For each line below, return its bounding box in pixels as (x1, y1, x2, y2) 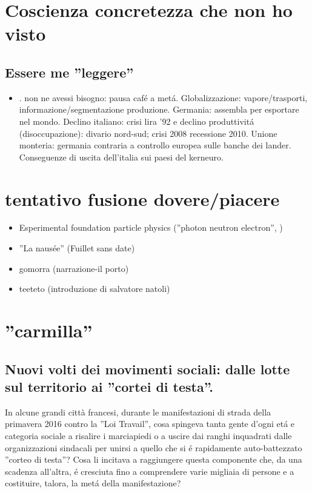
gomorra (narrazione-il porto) (19, 262, 129, 274)
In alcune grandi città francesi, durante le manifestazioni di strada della (5, 405, 271, 418)
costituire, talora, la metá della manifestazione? (5, 477, 181, 489)
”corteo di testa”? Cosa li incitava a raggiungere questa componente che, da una (5, 453, 302, 466)
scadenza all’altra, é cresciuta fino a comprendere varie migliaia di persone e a (5, 465, 294, 477)
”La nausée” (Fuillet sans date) (19, 242, 135, 254)
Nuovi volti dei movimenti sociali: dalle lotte (5, 359, 290, 378)
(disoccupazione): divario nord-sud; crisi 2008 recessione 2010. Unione (19, 127, 277, 139)
